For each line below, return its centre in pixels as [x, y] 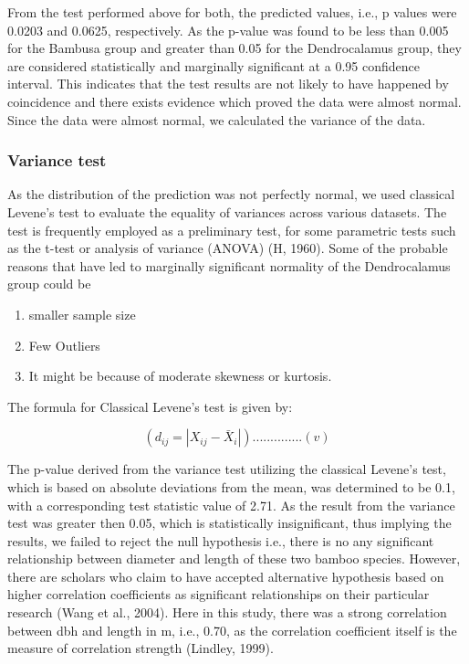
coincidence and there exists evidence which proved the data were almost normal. [234, 101]
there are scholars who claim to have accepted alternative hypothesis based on [226, 576]
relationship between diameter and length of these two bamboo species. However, [234, 559]
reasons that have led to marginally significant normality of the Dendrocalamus [229, 265]
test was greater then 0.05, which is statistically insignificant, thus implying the [229, 523]
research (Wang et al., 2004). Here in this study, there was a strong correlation [227, 612]
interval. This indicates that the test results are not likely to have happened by [228, 84]
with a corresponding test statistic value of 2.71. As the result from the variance [231, 505]
